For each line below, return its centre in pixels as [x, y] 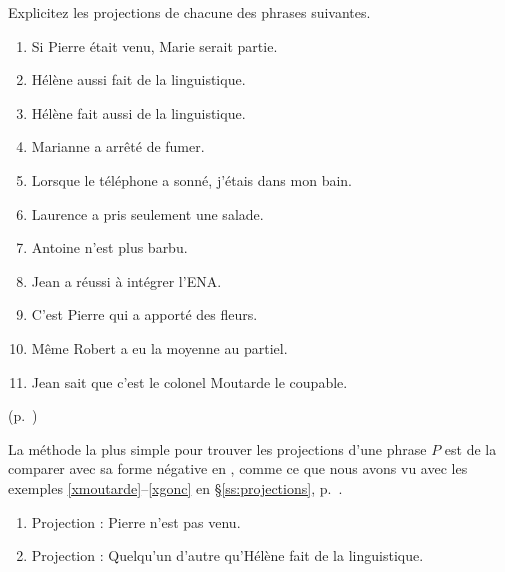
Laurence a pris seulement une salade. [147, 213]
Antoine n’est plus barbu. [109, 247]
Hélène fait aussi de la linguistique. [138, 112]
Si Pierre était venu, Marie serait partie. [154, 45]
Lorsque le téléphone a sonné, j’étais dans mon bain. [192, 179]
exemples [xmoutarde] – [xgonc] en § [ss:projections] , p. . [175, 487]
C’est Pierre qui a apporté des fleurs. [144, 314]
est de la [470, 448]
